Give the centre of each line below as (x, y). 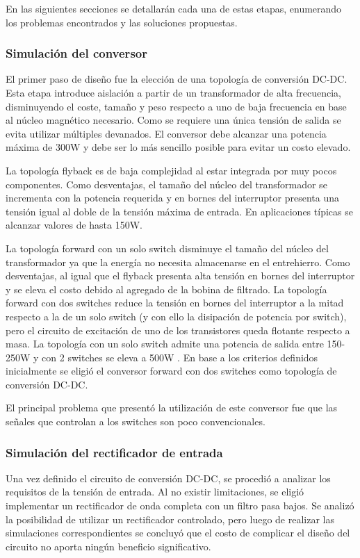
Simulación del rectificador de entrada (114, 452)
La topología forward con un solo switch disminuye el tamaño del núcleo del (167, 248)
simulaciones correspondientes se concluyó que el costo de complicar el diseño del (178, 533)
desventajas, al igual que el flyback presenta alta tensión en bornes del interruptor (180, 276)
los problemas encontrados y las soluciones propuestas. (122, 22)
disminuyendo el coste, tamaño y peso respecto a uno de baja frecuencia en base (176, 106)
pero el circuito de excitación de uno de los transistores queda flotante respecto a (178, 330)
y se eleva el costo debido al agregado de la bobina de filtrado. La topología (166, 289)
